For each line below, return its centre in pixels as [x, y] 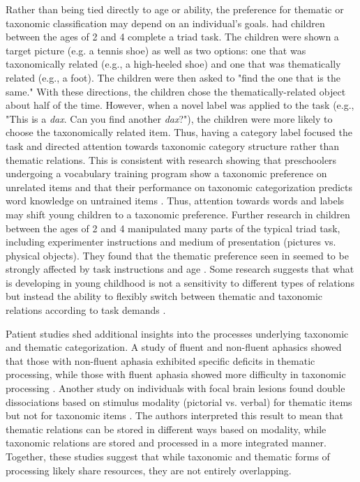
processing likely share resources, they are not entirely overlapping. [149, 470]
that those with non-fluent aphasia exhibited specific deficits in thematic [160, 360]
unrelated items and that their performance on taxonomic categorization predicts [179, 187]
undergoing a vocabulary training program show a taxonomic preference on [166, 173]
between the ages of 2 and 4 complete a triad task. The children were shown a [172, 37]
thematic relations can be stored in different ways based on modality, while [166, 429]
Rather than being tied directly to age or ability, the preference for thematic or [175, 9]
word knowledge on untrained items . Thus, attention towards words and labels [175, 201]
